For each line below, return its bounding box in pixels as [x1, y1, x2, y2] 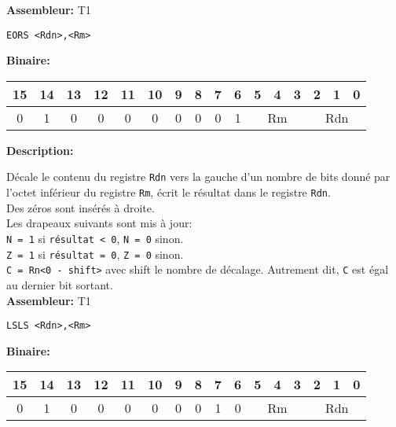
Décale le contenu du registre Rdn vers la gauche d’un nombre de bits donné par [6, 168, 390, 185]
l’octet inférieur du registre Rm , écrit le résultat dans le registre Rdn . [6, 184, 331, 201]
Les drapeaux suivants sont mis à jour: [6, 215, 192, 231]
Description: [6, 142, 74, 158]
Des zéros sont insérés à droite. [6, 199, 155, 215]
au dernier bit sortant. [6, 276, 113, 293]
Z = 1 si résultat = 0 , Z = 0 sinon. [6, 245, 184, 262]
